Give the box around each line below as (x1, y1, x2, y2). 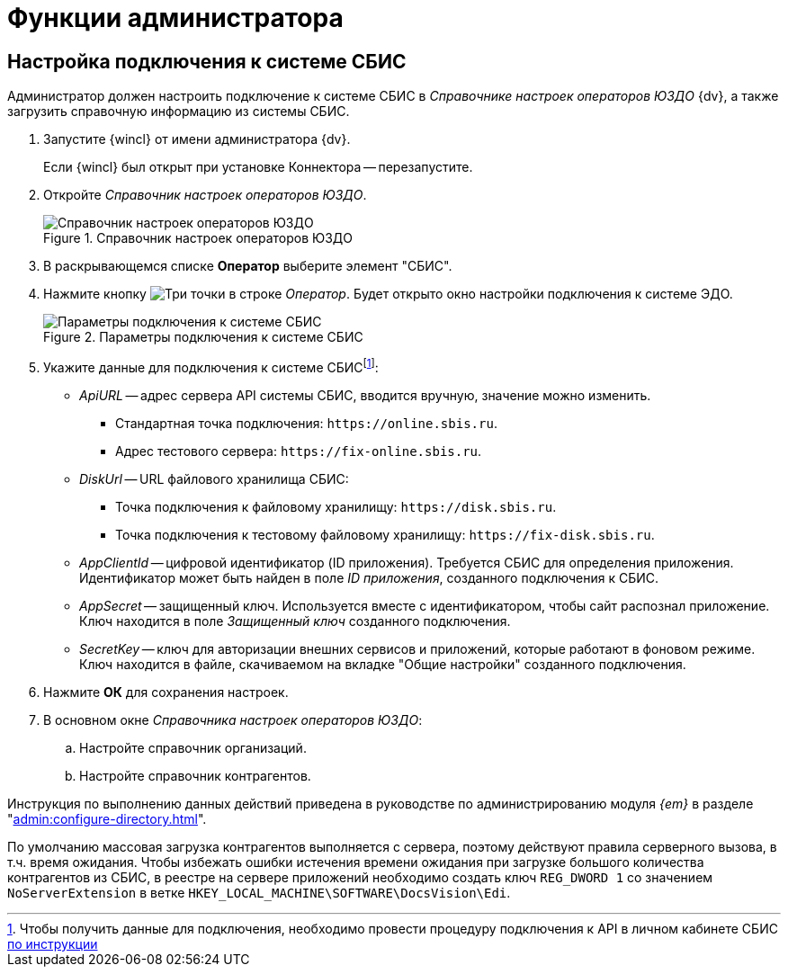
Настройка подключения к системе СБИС (7, 49, 407, 73)
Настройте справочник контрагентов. (79, 767, 311, 783)
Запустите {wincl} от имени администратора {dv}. (43, 131, 351, 147)
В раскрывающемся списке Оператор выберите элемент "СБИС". (43, 258, 452, 274)
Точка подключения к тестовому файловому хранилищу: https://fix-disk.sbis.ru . (115, 526, 655, 542)
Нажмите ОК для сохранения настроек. (43, 684, 289, 700)
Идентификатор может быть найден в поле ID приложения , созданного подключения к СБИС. (79, 569, 658, 585)
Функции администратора (7, 3, 344, 33)
